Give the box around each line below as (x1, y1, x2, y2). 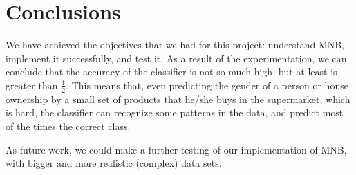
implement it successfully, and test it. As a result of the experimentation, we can (6, 50, 347, 65)
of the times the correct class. (6, 118, 131, 133)
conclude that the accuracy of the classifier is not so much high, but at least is (6, 64, 337, 79)
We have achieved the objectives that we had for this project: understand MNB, (6, 37, 345, 52)
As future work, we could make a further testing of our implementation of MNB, (6, 142, 347, 156)
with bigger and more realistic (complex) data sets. (6, 156, 222, 170)
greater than (6, 77, 58, 92)
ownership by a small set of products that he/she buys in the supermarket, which (6, 91, 350, 106)
